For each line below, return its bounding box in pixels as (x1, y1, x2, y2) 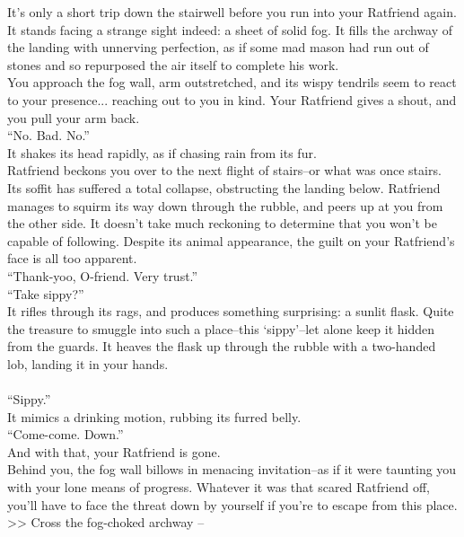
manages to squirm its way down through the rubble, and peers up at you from (7, 196, 443, 215)
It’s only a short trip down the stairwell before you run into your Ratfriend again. (7, 3, 457, 21)
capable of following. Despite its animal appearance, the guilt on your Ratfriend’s (7, 231, 455, 250)
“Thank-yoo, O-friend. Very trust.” (7, 266, 198, 285)
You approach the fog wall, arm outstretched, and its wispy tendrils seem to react (7, 73, 457, 92)
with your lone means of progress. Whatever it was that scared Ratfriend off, (7, 478, 430, 497)
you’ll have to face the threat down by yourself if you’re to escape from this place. (7, 495, 458, 514)
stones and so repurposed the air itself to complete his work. (7, 55, 339, 74)
